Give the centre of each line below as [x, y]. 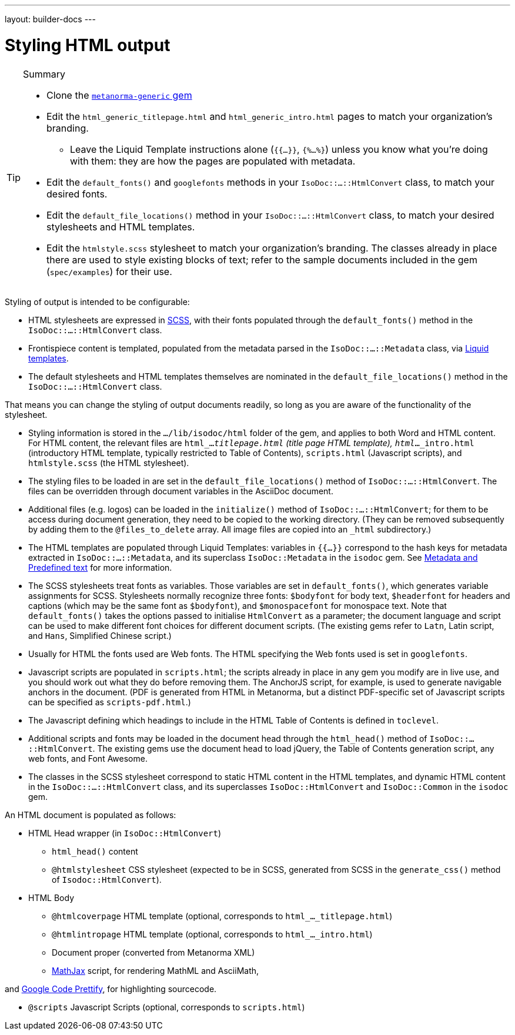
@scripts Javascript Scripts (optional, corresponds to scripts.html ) [167, 1007]
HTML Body [51, 897]
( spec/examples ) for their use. [109, 271]
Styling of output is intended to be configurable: [97, 302]
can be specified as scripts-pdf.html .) [110, 702]
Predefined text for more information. [100, 567]
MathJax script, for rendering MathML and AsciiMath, [155, 970]
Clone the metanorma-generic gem [119, 95]
